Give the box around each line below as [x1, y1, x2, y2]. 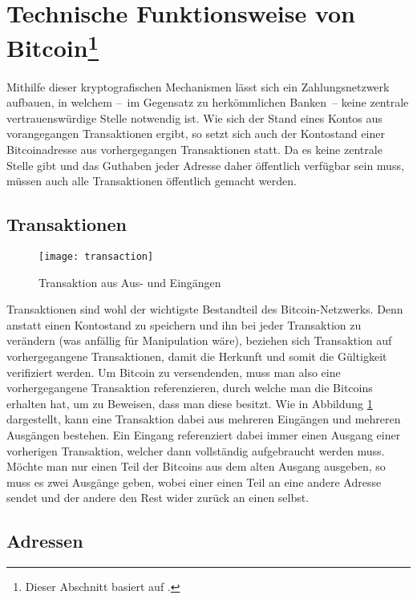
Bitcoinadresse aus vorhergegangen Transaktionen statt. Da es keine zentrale [6, 141, 383, 158]
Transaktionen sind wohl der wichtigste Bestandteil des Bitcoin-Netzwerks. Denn [6, 301, 403, 318]
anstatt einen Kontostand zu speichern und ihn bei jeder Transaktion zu [6, 316, 362, 333]
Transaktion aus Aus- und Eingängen [38, 273, 221, 290]
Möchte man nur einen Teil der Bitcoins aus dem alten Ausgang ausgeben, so [6, 458, 386, 475]
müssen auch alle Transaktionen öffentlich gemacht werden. [6, 172, 297, 189]
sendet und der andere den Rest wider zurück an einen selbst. [6, 489, 310, 506]
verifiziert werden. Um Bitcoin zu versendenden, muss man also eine [6, 363, 341, 380]
